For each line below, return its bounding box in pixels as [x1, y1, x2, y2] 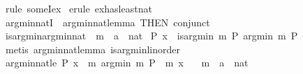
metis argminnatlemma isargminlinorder [5, 41, 180, 56]
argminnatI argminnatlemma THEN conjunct [5, 15, 210, 29]
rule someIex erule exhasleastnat [5, 1, 152, 15]
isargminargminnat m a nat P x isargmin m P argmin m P [5, 28, 298, 43]
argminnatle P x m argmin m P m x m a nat [5, 55, 249, 70]
